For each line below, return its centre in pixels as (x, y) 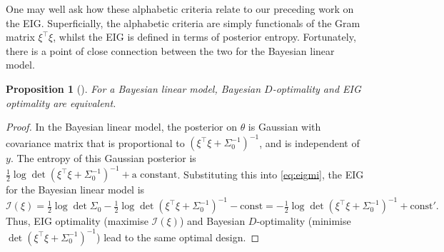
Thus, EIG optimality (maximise (77, 221)
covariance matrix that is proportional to (95, 142)
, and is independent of (309, 142)
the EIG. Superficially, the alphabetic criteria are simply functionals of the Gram (183, 22)
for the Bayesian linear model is (75, 190)
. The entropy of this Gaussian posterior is (103, 158)
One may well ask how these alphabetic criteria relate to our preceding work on (180, 9)
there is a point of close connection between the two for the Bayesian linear (170, 50)
